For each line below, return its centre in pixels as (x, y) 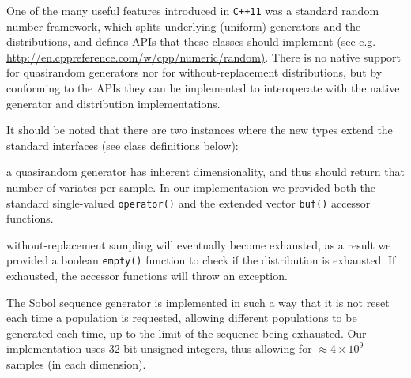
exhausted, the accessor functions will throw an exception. (147, 276)
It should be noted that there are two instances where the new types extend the (200, 130)
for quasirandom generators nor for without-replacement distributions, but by (194, 72)
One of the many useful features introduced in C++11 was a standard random (193, 10)
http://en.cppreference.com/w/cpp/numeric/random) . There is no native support (204, 56)
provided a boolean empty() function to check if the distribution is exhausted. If (201, 260)
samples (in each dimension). (76, 364)
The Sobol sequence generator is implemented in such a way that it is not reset (198, 302)
